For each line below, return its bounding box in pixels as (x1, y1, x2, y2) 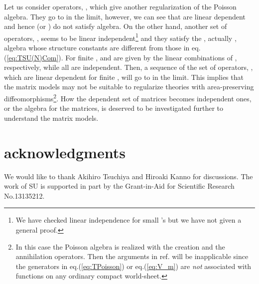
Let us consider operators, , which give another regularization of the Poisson (4, 1, 237, 11)
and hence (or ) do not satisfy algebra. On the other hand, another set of (4, 21, 227, 31)
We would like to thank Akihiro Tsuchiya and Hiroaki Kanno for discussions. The (4, 171, 253, 181)
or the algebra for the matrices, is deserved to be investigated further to (4, 103, 224, 113)
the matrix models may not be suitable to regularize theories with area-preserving (4, 81, 254, 92)
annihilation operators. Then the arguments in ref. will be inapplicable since (15, 251, 249, 262)
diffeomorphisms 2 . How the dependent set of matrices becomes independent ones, (4, 92, 252, 103)
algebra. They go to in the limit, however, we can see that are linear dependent (4, 11, 246, 21)
